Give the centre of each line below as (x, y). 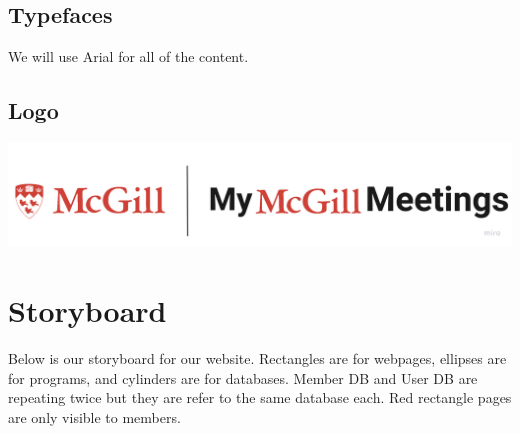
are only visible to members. (94, 416)
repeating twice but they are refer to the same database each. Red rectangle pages (260, 397)
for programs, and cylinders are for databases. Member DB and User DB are (243, 377)
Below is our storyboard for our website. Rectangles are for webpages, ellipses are (257, 358)
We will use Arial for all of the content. (128, 56)
